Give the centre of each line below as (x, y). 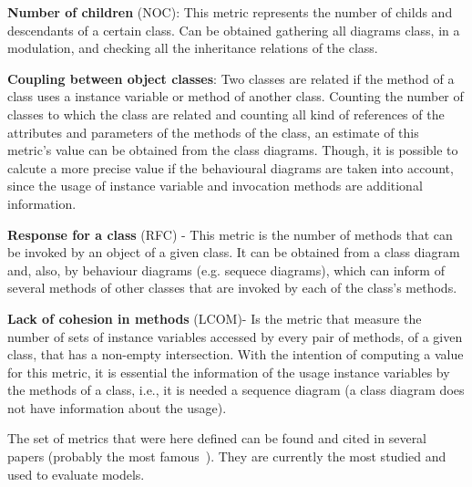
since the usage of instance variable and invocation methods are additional (215, 186)
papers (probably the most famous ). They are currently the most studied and (227, 456)
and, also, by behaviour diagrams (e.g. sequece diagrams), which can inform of (226, 269)
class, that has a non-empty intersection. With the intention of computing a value (236, 354)
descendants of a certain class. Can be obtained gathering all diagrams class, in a (234, 30)
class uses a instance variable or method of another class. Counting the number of (236, 96)
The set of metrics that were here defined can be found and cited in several (217, 438)
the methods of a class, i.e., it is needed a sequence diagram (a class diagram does (236, 390)
